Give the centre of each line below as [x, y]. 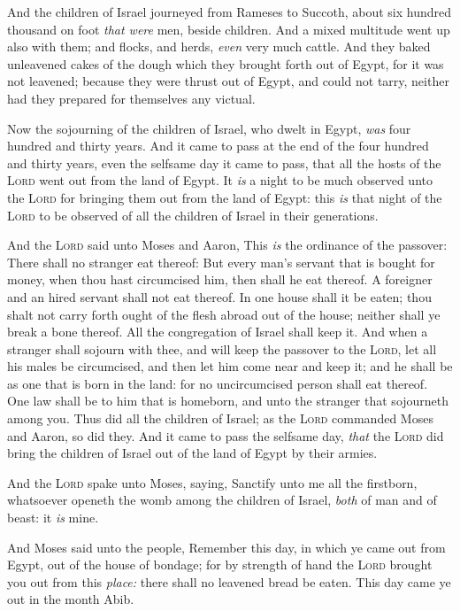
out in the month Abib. [71, 599]
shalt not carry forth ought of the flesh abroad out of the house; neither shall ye [224, 314]
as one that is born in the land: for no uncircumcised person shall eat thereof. [218, 383]
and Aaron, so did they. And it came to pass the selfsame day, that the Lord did [226, 435]
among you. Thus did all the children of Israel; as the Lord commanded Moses [220, 418]
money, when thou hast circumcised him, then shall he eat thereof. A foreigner [220, 279]
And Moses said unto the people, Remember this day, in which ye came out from [226, 547]
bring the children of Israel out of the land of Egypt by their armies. [192, 453]
